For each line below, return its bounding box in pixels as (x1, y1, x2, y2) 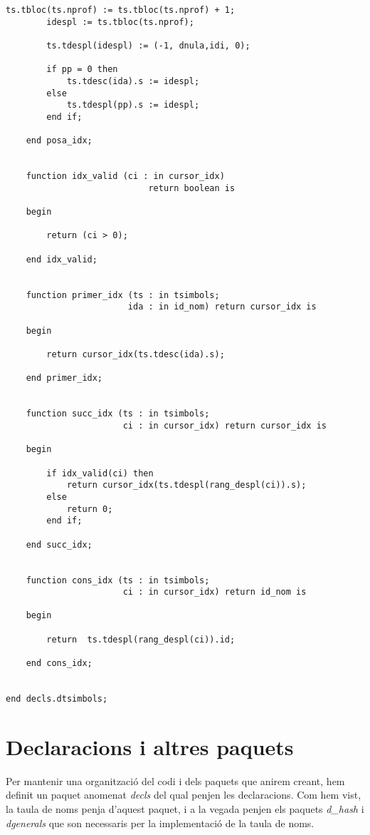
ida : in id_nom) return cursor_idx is (127, 302, 317, 312)
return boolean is (148, 183, 236, 193)
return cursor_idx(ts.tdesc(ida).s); (46, 349, 225, 360)
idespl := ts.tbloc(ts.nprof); (46, 16, 194, 27)
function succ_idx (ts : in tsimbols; (26, 409, 210, 419)
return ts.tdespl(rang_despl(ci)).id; (46, 634, 236, 645)
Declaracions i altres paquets (6, 732, 294, 761)
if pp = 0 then (46, 64, 118, 75)
